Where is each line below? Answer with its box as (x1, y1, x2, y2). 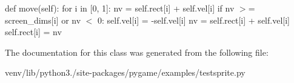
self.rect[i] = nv (5, 25, 62, 38)
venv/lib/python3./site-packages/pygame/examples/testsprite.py (5, 66, 246, 79)
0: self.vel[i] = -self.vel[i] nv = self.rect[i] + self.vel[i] (98, 13, 290, 26)
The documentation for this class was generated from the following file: (5, 45, 269, 58)
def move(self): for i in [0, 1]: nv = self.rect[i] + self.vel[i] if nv (5, 2, 235, 14)
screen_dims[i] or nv (5, 13, 81, 26)
